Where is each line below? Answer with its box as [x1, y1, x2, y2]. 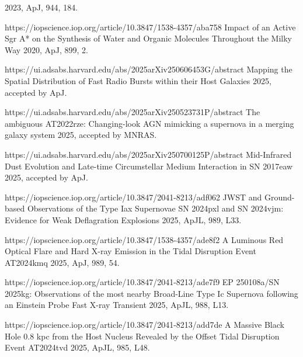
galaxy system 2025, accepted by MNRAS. [5, 129, 157, 141]
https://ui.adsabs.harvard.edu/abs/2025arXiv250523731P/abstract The [5, 106, 260, 118]
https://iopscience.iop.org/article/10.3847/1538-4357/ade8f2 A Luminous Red [5, 233, 284, 245]
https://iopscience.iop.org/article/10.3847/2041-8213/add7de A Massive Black [5, 318, 284, 331]
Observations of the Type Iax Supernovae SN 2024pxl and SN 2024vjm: [27, 202, 284, 214]
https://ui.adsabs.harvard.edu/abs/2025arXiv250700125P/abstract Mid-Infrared [5, 148, 292, 160]
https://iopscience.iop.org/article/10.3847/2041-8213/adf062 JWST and [5, 190, 262, 203]
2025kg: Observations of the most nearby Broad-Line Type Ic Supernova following [5, 287, 298, 299]
